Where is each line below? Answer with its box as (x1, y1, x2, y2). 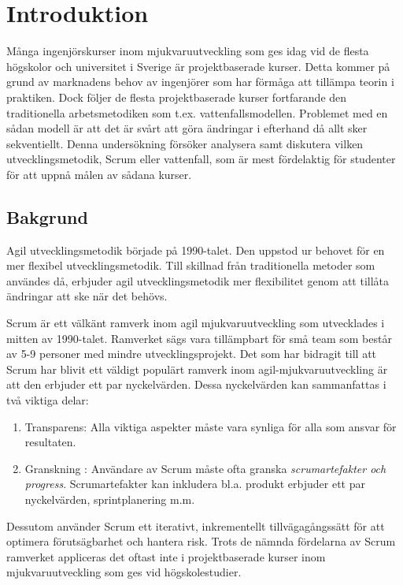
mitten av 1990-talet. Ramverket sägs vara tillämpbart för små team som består (6, 330, 392, 346)
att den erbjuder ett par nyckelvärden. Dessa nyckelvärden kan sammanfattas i (6, 376, 386, 393)
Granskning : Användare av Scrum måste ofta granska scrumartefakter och (24, 460, 386, 476)
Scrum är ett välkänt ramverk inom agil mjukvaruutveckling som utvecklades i (6, 315, 385, 331)
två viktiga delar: (6, 392, 89, 408)
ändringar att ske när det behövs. (6, 288, 168, 304)
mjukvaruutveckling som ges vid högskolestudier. (6, 564, 242, 580)
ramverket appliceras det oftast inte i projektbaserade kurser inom (6, 548, 326, 565)
